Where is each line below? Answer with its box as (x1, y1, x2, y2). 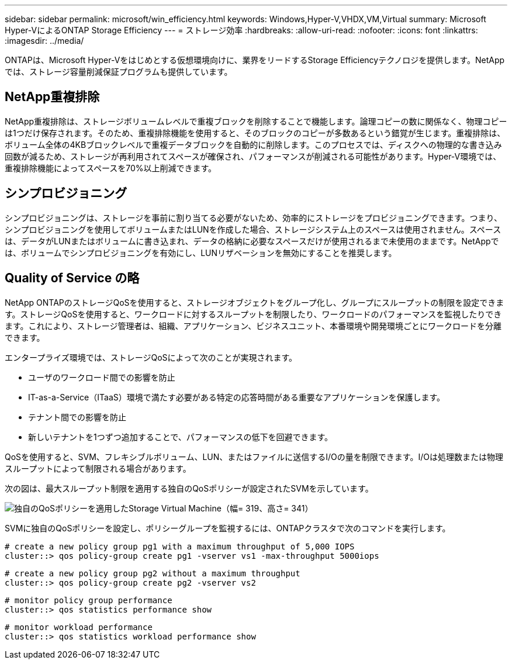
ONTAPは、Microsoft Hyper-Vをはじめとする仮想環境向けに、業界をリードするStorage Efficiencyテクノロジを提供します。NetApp (5, 55, 505, 65)
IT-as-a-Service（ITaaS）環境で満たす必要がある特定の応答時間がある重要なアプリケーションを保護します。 (28, 392, 445, 402)
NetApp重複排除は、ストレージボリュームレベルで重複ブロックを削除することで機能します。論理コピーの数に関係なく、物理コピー (5, 116, 507, 126)
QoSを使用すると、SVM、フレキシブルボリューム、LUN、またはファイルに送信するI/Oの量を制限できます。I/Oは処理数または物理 (5, 451, 503, 462)
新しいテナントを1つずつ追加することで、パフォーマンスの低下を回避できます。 (28, 431, 333, 442)
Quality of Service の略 (5, 271, 140, 286)
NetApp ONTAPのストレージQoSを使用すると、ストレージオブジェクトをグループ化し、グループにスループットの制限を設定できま (5, 297, 504, 307)
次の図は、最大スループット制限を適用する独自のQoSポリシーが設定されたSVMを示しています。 (5, 483, 373, 493)
